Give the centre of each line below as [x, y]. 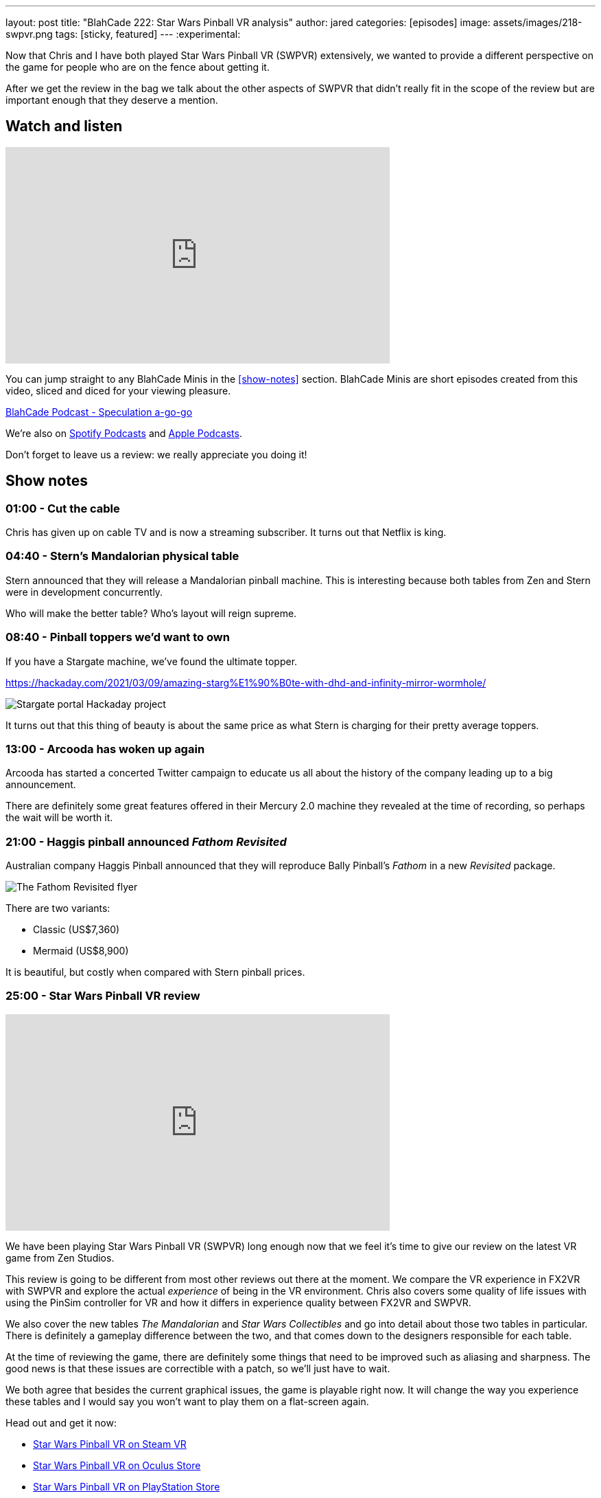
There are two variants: [58, 908]
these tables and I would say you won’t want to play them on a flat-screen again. [187, 1401]
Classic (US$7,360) [76, 930]
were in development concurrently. [84, 592]
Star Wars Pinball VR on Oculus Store [117, 1465]
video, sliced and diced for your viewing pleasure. [118, 390]
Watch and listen [64, 126]
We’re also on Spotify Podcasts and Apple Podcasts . [124, 433]
